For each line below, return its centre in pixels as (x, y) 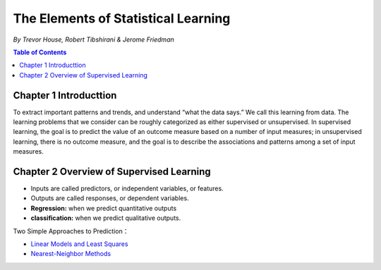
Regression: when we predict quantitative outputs (104, 208)
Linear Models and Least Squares (79, 244)
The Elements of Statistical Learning (122, 18)
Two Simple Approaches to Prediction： (71, 231)
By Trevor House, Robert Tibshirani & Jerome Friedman (93, 39)
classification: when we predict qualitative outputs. (106, 218)
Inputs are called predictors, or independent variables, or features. (127, 189)
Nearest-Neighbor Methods (71, 254)
